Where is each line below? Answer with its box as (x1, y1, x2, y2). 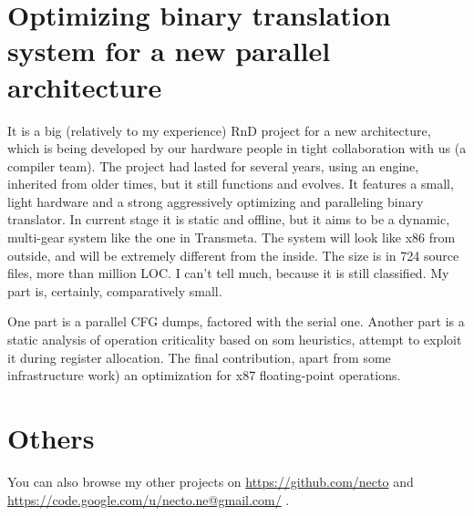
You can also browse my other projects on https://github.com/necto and (7, 471, 414, 490)
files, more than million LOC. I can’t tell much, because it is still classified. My (7, 263, 449, 283)
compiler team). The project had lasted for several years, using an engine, (7, 156, 419, 175)
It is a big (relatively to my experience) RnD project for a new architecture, (7, 120, 431, 139)
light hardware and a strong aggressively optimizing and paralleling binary (7, 191, 424, 211)
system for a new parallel (7, 32, 331, 69)
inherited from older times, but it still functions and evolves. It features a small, (7, 174, 454, 193)
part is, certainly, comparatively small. (7, 281, 222, 300)
